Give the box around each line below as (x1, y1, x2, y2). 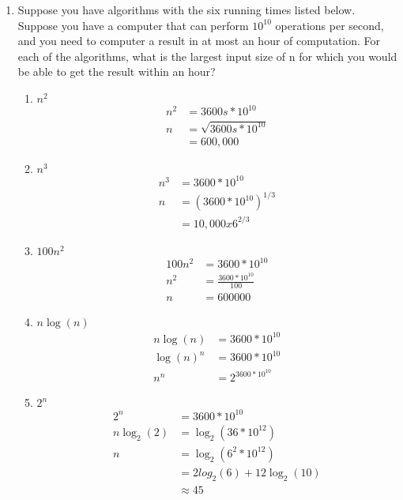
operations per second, (275, 17, 384, 33)
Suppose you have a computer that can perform (17, 17, 249, 33)
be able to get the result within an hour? (17, 63, 216, 80)
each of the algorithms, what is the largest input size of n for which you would (17, 47, 397, 64)
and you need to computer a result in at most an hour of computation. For (17, 32, 381, 49)
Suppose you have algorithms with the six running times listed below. (17, 2, 356, 17)
